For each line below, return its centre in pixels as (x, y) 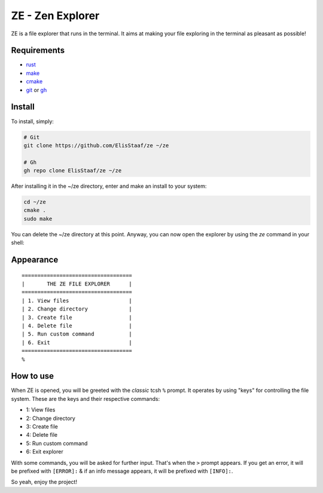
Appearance (35, 260)
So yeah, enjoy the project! (44, 482)
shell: (18, 243)
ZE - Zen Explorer (55, 16)
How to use (32, 376)
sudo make (38, 219)
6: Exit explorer (45, 452)
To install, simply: (32, 121)
